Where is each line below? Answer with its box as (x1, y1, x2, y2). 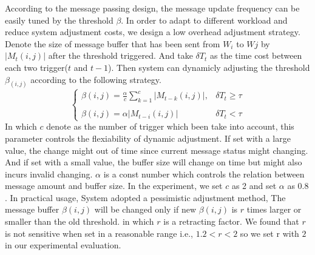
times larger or (246, 203, 302, 216)
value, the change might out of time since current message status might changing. (5, 144, 308, 156)
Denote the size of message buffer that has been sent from (5, 37, 220, 50)
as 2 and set (231, 179, 277, 192)
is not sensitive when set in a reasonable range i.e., (5, 227, 193, 239)
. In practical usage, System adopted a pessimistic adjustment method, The (5, 191, 286, 204)
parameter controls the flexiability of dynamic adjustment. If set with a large (5, 131, 291, 144)
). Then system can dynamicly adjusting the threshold (108, 61, 310, 73)
